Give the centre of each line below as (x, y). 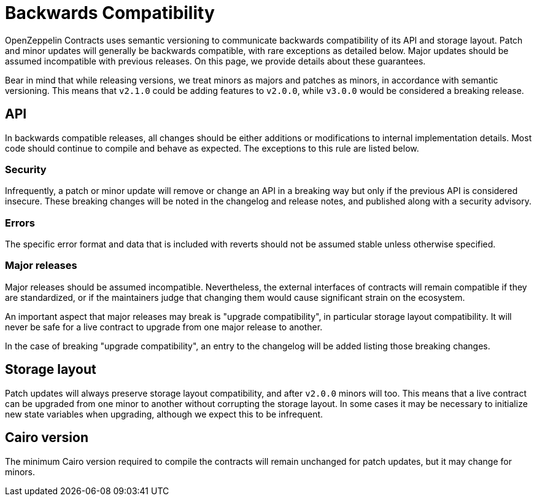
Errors (20, 223)
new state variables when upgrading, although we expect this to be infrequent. (164, 414)
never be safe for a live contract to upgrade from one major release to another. (164, 327)
